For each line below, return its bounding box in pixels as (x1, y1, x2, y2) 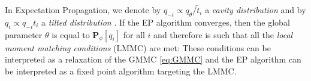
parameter (5, 28, 43, 40)
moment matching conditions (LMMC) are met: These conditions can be (5, 41, 271, 54)
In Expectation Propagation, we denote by (5, 4, 161, 15)
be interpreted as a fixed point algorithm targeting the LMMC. (5, 64, 237, 77)
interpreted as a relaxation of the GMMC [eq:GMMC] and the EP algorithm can (5, 53, 301, 66)
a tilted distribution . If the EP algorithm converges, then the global (41, 15, 290, 28)
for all (123, 28, 145, 40)
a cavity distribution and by (205, 4, 306, 15)
